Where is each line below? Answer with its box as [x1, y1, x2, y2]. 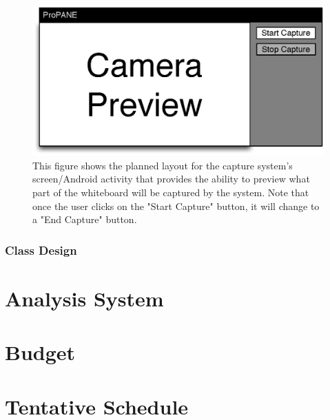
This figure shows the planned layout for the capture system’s [32, 158, 293, 172]
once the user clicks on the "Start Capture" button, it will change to [32, 198, 320, 213]
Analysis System [5, 284, 164, 312]
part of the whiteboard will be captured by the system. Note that [32, 185, 309, 199]
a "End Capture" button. [32, 212, 137, 227]
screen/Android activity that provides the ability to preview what [32, 171, 310, 186]
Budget [5, 338, 76, 366]
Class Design [5, 241, 77, 258]
